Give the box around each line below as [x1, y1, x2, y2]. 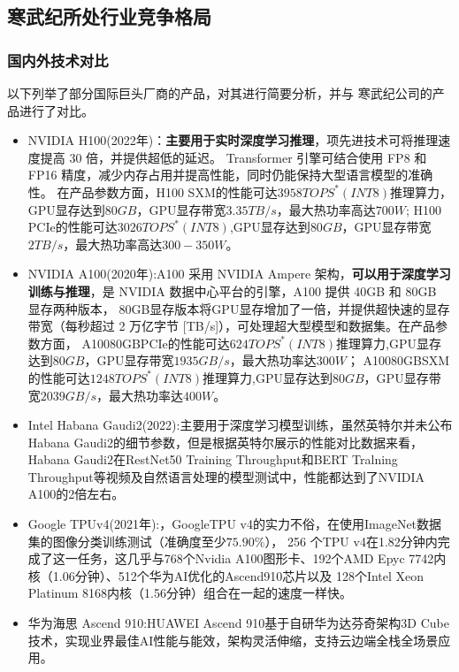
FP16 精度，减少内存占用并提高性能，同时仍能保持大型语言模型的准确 [27, 165, 433, 184]
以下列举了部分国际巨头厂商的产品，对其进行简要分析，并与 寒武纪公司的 [7, 84, 432, 102]
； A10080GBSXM [346, 351, 450, 370]
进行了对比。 [19, 101, 94, 119]
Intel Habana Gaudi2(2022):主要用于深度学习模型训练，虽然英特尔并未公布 [27, 416, 453, 434]
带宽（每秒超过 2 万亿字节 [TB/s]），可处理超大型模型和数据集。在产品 [27, 317, 436, 335]
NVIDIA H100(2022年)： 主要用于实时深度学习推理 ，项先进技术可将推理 [27, 131, 439, 149]
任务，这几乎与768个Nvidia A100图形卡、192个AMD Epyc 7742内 [77, 549, 447, 568]
